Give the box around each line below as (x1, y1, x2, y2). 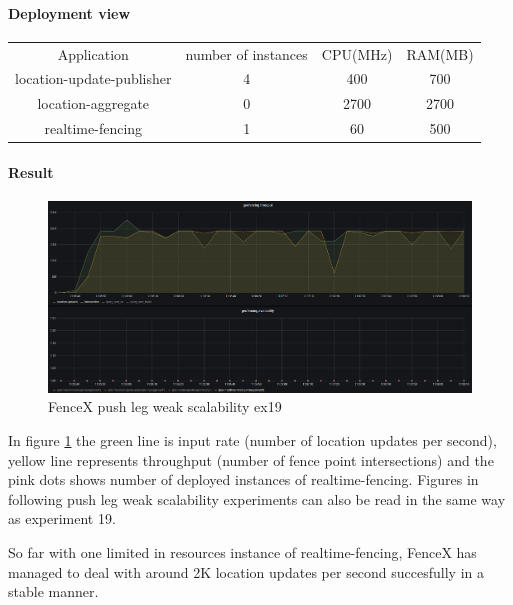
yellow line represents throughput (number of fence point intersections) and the (8, 449, 494, 470)
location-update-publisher (15, 68, 172, 89)
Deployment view (8, 2, 131, 23)
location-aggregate (37, 93, 150, 114)
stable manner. (8, 581, 99, 602)
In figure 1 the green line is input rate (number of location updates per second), (8, 430, 497, 451)
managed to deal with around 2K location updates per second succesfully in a (8, 561, 485, 582)
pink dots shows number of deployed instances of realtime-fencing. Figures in (8, 469, 479, 490)
